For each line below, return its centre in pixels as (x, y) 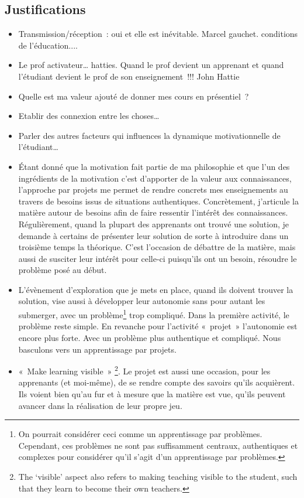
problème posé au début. (63, 270)
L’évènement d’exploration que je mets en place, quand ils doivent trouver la (156, 289)
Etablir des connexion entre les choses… (89, 116)
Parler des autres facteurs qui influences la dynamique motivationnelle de (149, 135)
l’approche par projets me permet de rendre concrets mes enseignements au (153, 190)
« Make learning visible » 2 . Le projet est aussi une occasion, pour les (144, 370)
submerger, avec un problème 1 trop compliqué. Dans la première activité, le (154, 314)
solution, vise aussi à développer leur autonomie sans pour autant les (142, 301)
